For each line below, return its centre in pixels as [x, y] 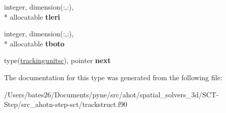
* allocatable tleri [32, 16]
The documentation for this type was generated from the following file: [113, 77]
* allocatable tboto [34, 43]
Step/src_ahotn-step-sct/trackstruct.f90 [66, 104]
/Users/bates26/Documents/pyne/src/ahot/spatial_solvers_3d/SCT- [111, 94]
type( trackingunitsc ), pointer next [58, 60]
